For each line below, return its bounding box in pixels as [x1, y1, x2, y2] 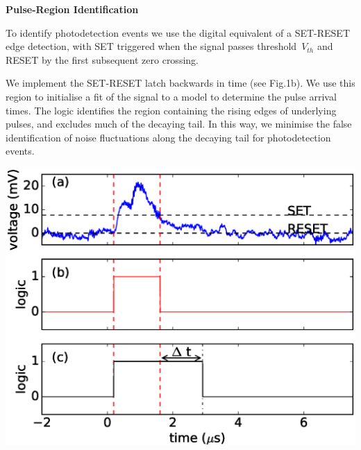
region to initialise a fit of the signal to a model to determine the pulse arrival [6, 89, 337, 103]
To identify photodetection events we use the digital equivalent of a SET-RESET [6, 25, 350, 40]
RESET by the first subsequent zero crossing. [6, 52, 199, 67]
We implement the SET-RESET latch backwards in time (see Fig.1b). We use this [6, 76, 355, 90]
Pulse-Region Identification [6, 2, 139, 16]
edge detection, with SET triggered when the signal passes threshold [6, 39, 297, 53]
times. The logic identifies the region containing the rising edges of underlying [6, 103, 337, 117]
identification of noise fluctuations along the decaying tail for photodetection [6, 130, 331, 144]
